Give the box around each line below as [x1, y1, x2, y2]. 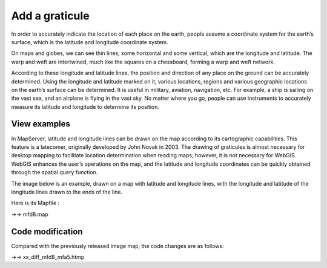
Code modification [11, 226, 83, 237]
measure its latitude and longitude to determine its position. [11, 103, 160, 110]
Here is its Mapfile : [11, 200, 60, 207]
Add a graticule [11, 9, 90, 22]
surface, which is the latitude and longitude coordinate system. [11, 38, 169, 45]
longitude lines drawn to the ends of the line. [11, 188, 123, 195]
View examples [11, 119, 71, 129]
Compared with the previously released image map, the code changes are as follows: [11, 242, 224, 249]
